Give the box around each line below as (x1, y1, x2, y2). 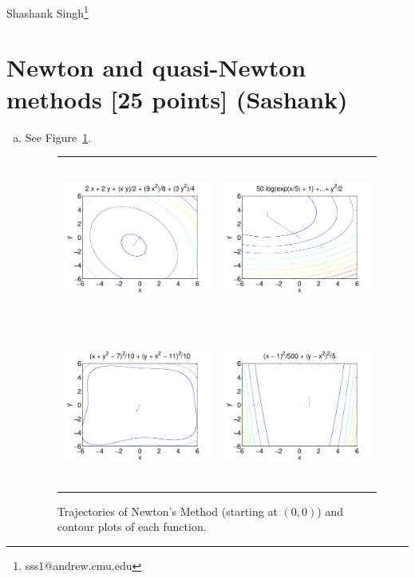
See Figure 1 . (25, 128, 92, 145)
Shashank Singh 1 (6, 2, 89, 21)
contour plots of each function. (57, 518, 207, 535)
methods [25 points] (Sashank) (6, 82, 348, 115)
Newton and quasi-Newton (6, 51, 306, 84)
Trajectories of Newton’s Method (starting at (57, 502, 278, 519)
